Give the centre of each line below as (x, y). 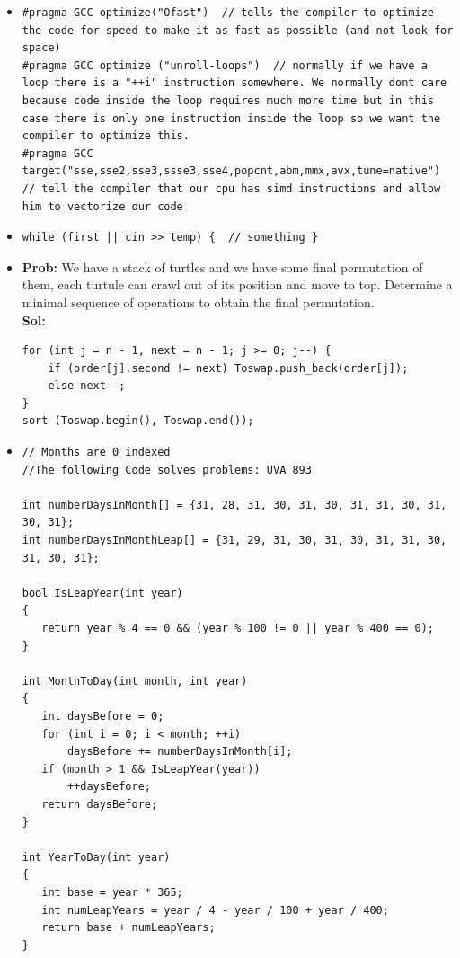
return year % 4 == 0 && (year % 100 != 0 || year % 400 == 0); (238, 628)
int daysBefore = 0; (103, 716)
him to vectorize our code (102, 206)
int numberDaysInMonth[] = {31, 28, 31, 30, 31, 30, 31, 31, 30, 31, (234, 505)
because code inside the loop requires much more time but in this (228, 100)
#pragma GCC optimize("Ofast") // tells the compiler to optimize (228, 13)
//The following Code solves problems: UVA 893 (167, 470)
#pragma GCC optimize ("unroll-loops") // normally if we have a (225, 65)
